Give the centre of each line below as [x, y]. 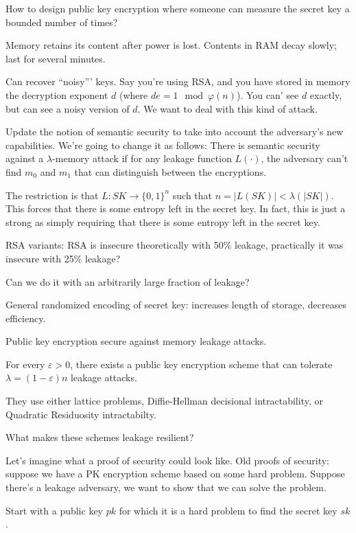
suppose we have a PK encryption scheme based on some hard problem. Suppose [175, 474]
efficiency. [26, 318]
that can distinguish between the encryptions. [170, 171]
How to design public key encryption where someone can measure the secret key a [178, 8]
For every [25, 364]
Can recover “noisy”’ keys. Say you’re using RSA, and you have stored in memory [178, 81]
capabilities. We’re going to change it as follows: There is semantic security [163, 145]
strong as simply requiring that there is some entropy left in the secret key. [163, 222]
